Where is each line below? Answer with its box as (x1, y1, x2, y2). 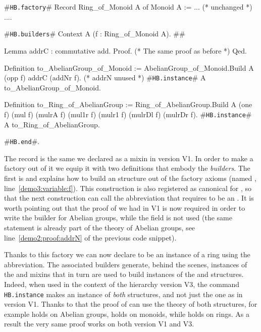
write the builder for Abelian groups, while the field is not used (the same (4, 212, 232, 223)
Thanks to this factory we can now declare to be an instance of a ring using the (4, 249, 250, 260)
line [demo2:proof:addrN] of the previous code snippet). (4, 232, 177, 243)
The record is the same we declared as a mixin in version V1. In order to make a (4, 153, 253, 163)
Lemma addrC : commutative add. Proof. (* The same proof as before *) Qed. (4, 45, 247, 56)
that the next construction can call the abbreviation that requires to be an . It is (4, 193, 254, 203)
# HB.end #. (4, 136, 40, 147)
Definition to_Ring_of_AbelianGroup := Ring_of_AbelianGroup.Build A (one (4, 99, 252, 110)
